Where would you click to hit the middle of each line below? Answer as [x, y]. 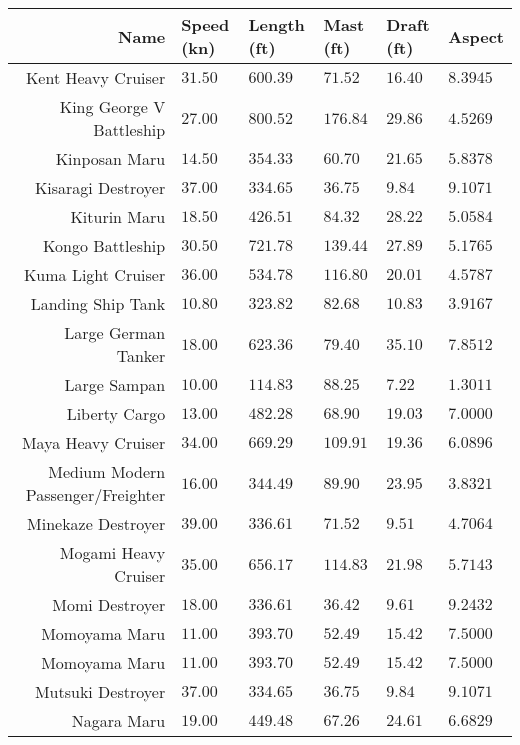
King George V [112, 106]
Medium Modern [107, 471]
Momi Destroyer [109, 604]
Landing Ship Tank [98, 303]
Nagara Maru [118, 720]
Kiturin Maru [118, 216]
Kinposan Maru [110, 158]
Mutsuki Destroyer [100, 691]
